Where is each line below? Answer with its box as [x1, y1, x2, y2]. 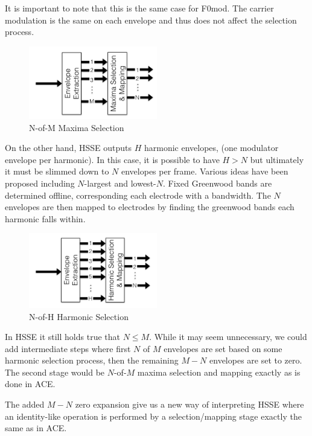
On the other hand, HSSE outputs [5, 141, 132, 154]
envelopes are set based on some [164, 342, 282, 354]
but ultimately [250, 153, 304, 165]
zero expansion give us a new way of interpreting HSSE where [75, 398, 304, 411]
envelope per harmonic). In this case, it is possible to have [5, 153, 220, 165]
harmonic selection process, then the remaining [5, 354, 179, 367]
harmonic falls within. [5, 212, 86, 225]
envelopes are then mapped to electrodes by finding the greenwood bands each [5, 200, 294, 213]
